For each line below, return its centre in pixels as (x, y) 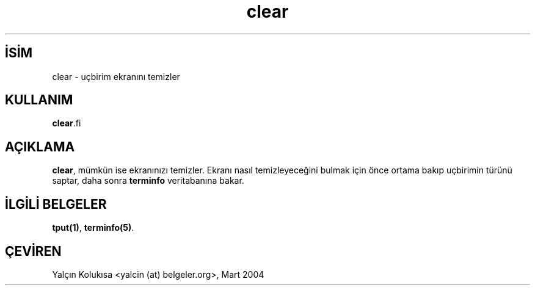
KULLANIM (39, 100)
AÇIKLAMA (40, 147)
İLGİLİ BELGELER (56, 204)
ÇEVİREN (33, 251)
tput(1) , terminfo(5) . (93, 228)
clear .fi (67, 123)
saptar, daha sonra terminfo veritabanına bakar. (148, 181)
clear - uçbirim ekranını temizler (116, 76)
